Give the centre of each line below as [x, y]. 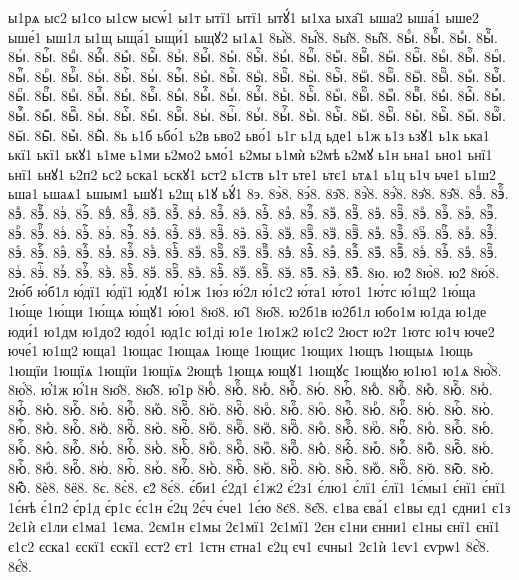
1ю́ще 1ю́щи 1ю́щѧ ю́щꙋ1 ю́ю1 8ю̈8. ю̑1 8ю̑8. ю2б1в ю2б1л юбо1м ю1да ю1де [247, 310]
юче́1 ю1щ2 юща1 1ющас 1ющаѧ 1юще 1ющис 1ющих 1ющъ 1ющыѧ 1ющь [241, 350]
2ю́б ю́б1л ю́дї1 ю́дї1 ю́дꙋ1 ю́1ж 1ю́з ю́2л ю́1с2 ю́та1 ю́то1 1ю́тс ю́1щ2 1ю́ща [242, 291]
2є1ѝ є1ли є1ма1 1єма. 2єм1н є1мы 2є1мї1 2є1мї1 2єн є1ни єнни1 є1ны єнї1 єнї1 [254, 526]
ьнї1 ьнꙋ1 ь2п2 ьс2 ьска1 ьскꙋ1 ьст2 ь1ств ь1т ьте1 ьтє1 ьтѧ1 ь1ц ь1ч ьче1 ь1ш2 [252, 173]
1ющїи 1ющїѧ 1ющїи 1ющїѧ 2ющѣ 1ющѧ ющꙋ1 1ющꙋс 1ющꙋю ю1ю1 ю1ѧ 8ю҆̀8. [255, 369]
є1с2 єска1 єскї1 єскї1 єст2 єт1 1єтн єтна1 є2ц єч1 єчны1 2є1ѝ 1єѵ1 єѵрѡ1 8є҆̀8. [249, 546]
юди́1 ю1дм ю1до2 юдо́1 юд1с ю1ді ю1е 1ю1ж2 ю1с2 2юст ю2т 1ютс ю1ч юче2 [251, 330]
